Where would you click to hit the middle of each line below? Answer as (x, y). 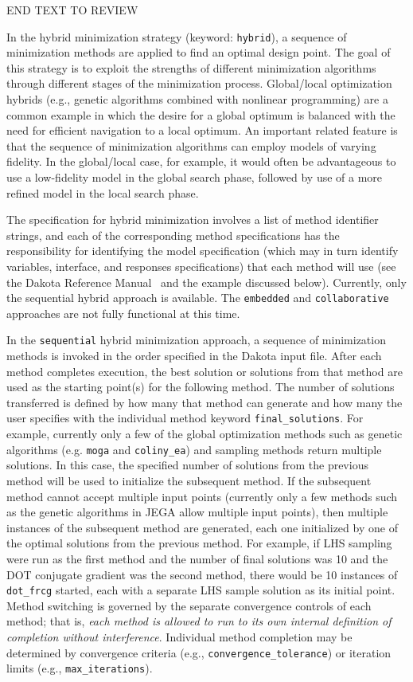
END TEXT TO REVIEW (72, 10)
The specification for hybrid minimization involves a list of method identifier (193, 219)
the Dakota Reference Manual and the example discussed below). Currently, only (206, 282)
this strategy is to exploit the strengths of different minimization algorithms (191, 67)
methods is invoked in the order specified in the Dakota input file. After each (194, 356)
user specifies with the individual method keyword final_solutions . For (185, 418)
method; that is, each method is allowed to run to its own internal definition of (199, 621)
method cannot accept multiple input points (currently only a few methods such (202, 496)
